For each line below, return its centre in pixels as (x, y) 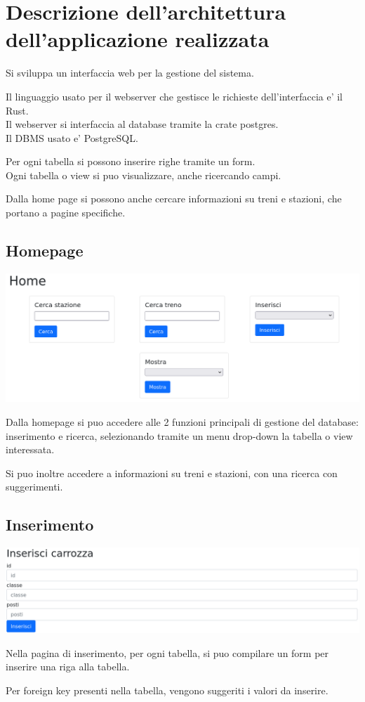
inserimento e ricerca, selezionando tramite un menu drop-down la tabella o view (179, 435)
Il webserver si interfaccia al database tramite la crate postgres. (142, 124)
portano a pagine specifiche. (66, 213)
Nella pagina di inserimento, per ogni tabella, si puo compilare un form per (167, 652)
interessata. (30, 449)
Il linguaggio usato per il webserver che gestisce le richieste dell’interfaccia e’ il (174, 96)
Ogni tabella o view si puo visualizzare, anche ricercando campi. (144, 175)
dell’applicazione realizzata (138, 39)
